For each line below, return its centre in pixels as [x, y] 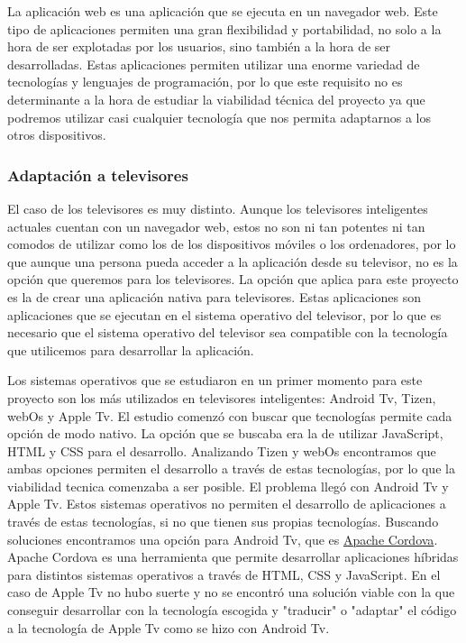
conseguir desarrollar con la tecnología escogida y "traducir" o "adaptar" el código [232, 610]
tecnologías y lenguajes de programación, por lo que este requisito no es [205, 82]
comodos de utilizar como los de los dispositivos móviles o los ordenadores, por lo [232, 244]
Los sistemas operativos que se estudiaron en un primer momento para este [215, 380]
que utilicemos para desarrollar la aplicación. [131, 349]
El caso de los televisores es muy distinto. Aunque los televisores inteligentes [218, 208]
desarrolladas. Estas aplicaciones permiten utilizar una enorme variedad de [214, 64]
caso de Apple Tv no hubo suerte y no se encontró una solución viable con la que [231, 592]
